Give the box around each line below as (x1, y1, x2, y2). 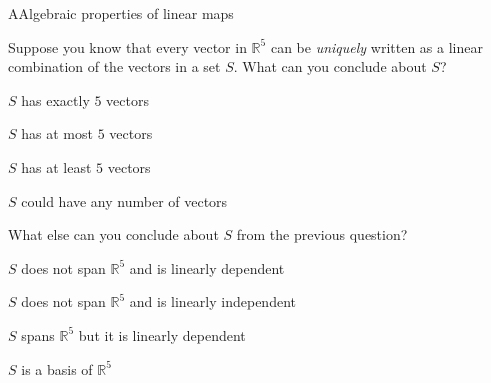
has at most (21, 123, 93, 144)
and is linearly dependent (129, 257, 285, 278)
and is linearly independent (129, 291, 296, 312)
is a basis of (21, 358, 93, 379)
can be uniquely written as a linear (270, 36, 483, 57)
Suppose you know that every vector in (8, 36, 247, 57)
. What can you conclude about (233, 56, 427, 77)
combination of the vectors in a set (8, 56, 221, 77)
